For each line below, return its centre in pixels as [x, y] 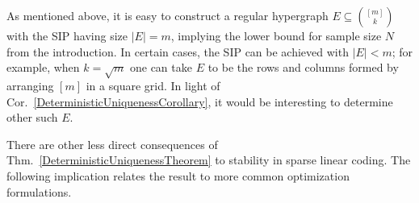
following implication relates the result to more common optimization [178, 175]
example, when [43, 67]
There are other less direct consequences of [112, 144]
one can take [161, 67]
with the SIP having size [67, 35]
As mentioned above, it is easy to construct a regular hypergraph [168, 15]
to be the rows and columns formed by [303, 67]
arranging [30, 85]
